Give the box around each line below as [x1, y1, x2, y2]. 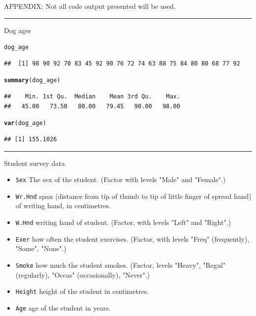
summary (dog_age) [4, 77, 61, 84]
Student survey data [4, 158, 65, 168]
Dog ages [4, 25, 32, 35]
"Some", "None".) [15, 243, 66, 253]
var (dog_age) [4, 120, 46, 127]
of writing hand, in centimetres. [15, 200, 111, 211]
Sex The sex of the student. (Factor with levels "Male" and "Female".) [15, 174, 226, 185]
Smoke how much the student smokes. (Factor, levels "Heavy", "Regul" [15, 259, 225, 270]
